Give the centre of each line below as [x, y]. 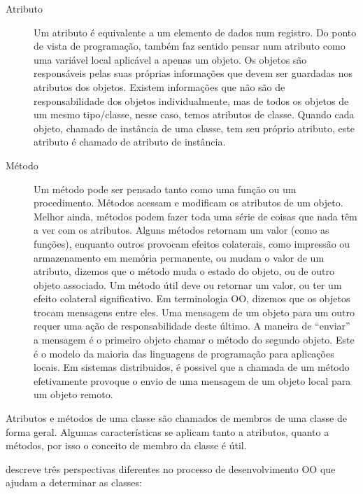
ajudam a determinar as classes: [74, 482]
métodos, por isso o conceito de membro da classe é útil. [126, 445]
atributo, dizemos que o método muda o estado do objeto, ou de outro [184, 271]
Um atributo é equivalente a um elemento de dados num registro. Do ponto [195, 32]
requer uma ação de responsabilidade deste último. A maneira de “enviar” [192, 326]
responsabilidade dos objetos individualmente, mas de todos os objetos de [191, 100]
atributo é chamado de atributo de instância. [130, 142]
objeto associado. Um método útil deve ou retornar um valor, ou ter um [188, 284]
